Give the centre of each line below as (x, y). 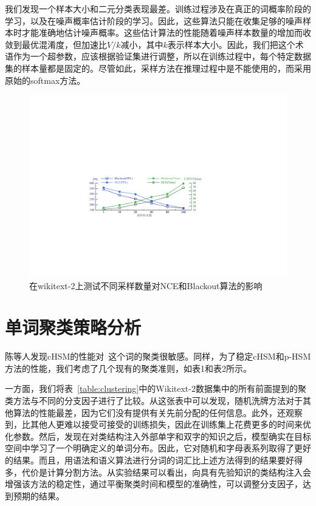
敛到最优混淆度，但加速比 (56, 44)
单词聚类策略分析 (73, 327)
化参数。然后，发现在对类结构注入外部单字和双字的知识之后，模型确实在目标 (158, 436)
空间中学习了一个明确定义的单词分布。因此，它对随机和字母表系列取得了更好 (158, 448)
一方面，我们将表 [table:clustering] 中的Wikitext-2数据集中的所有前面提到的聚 (156, 388)
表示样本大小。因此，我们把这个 (231, 44)
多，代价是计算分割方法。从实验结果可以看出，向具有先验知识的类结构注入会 (158, 472)
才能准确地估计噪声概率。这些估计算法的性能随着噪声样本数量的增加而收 (166, 32)
